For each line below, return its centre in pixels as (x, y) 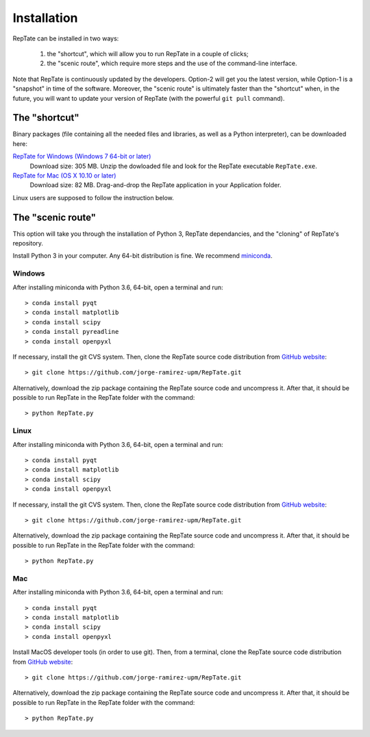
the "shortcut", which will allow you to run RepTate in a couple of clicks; (148, 53)
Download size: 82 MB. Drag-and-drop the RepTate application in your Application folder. (156, 185)
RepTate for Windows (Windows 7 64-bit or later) (82, 156)
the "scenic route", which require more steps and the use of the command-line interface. (172, 63)
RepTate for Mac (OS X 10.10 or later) (64, 176)
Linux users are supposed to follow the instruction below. (93, 197)
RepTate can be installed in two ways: (66, 38)
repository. (28, 243)
